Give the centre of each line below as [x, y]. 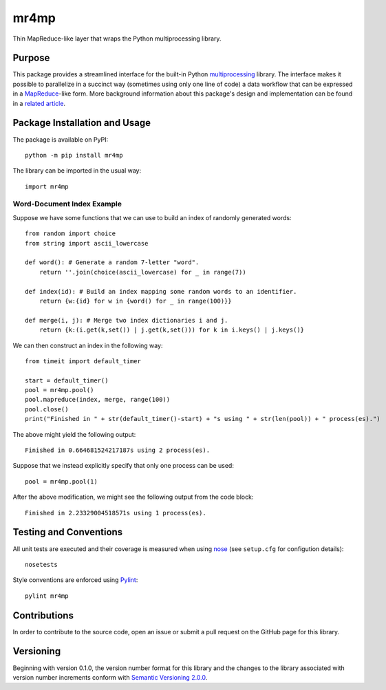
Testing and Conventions [68, 532]
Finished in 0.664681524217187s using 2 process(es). [117, 450]
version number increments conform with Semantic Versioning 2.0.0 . [110, 677]
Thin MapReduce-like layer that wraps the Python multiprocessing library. [117, 39]
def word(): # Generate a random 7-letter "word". [112, 262]
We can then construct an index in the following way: [88, 345]
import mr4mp [47, 186]
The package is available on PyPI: [61, 139]
